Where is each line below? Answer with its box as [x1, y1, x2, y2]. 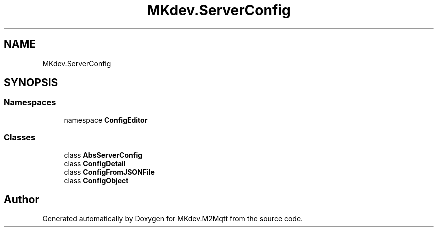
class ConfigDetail [64, 159, 126, 168]
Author [4, 193, 39, 206]
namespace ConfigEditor [64, 115, 148, 124]
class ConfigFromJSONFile [64, 167, 155, 176]
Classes [4, 132, 36, 143]
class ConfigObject [64, 176, 129, 185]
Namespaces [4, 97, 56, 108]
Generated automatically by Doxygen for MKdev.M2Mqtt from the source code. [42, 214, 303, 223]
